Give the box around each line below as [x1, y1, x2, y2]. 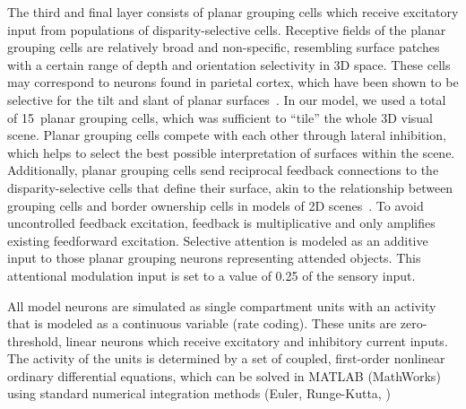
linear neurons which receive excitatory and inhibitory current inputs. [65, 331, 448, 350]
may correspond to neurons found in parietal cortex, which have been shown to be [7, 73, 459, 91]
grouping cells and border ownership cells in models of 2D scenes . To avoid [7, 196, 424, 214]
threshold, [7, 331, 62, 350]
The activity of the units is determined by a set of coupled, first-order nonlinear [7, 349, 445, 368]
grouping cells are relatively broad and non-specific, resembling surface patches [7, 38, 440, 57]
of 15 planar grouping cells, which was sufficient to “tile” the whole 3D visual [7, 108, 434, 126]
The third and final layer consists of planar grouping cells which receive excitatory [7, 3, 459, 21]
